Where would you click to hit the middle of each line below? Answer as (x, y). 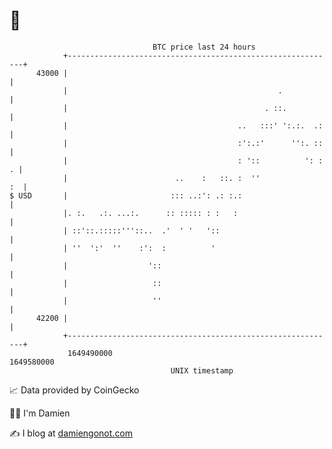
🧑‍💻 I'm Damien (40, 413)
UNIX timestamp (202, 370)
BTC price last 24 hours (204, 47)
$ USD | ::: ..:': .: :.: (126, 195)
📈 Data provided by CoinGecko (74, 390)
